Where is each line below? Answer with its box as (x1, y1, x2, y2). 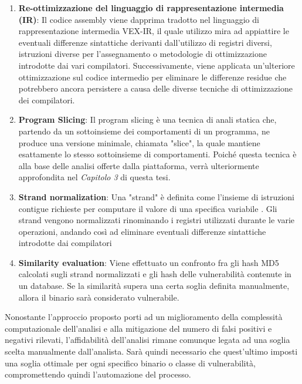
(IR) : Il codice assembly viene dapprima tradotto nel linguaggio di (18, 13, 259, 25)
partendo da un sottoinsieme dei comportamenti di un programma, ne (18, 124, 270, 137)
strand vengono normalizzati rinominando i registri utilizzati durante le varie (18, 214, 295, 226)
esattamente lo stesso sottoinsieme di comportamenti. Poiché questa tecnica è (18, 148, 297, 160)
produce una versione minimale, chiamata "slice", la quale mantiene (18, 136, 260, 149)
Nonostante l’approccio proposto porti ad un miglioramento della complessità (5, 311, 283, 323)
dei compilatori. (18, 93, 75, 106)
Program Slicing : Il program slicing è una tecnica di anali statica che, (18, 113, 277, 126)
